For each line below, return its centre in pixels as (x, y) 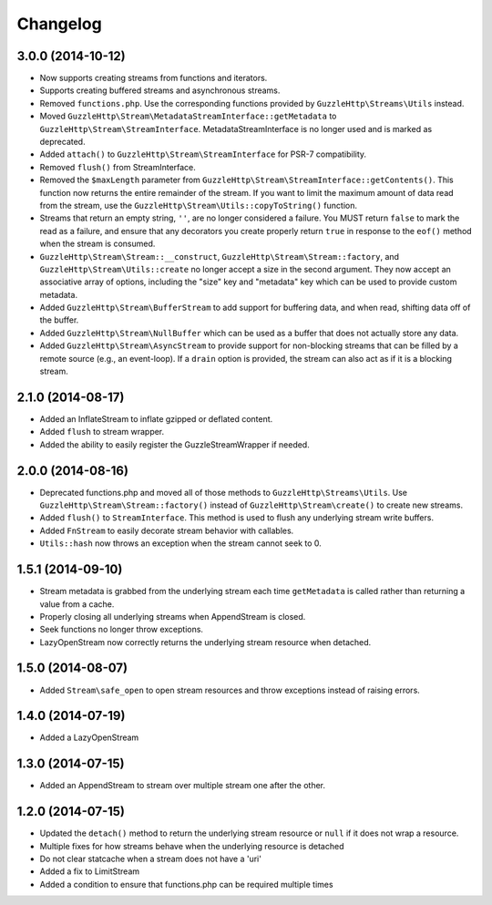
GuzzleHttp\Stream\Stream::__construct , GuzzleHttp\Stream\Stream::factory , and (220, 256)
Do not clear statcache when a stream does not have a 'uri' (150, 859)
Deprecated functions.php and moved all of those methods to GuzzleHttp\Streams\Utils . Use (224, 492)
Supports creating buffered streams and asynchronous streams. (160, 90)
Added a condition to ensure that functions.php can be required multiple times (186, 884)
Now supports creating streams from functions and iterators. (154, 78)
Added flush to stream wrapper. (102, 432)
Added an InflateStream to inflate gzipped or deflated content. (156, 418)
